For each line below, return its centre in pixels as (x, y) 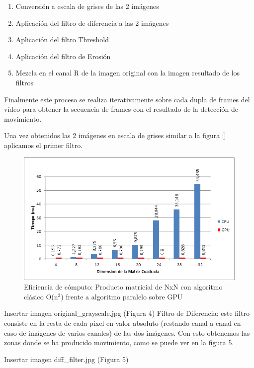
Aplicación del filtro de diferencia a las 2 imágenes (92, 23)
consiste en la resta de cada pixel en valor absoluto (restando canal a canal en (123, 323)
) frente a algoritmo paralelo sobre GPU (122, 296)
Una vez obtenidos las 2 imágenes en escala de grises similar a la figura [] (115, 135)
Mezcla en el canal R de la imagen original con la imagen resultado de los (128, 73)
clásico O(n (41, 296)
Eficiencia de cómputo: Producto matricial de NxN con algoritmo (123, 287)
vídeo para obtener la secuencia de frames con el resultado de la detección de (121, 109)
